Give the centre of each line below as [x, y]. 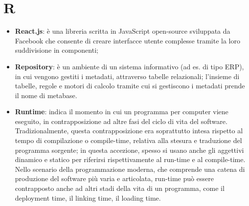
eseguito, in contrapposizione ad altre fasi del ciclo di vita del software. [121, 121]
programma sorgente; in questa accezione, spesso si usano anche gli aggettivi [129, 150]
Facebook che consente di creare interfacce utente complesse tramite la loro [128, 40]
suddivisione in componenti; [57, 50]
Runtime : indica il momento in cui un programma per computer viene [122, 112]
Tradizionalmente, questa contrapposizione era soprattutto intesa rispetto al [129, 131]
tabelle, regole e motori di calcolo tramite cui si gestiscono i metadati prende [130, 86]
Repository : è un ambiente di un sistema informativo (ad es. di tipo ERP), [129, 66]
